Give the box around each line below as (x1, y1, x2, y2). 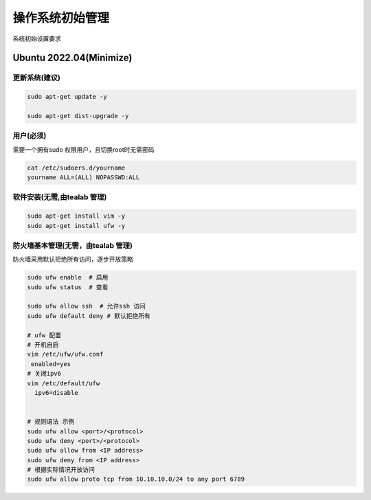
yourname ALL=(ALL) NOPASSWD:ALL (27, 174, 140, 181)
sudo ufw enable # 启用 (27, 273, 109, 282)
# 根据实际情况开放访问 (27, 466, 95, 474)
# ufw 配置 (27, 331, 62, 339)
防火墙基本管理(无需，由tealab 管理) (12, 240, 133, 250)
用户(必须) (12, 131, 47, 141)
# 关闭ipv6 (27, 370, 62, 378)
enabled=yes (31, 360, 71, 367)
